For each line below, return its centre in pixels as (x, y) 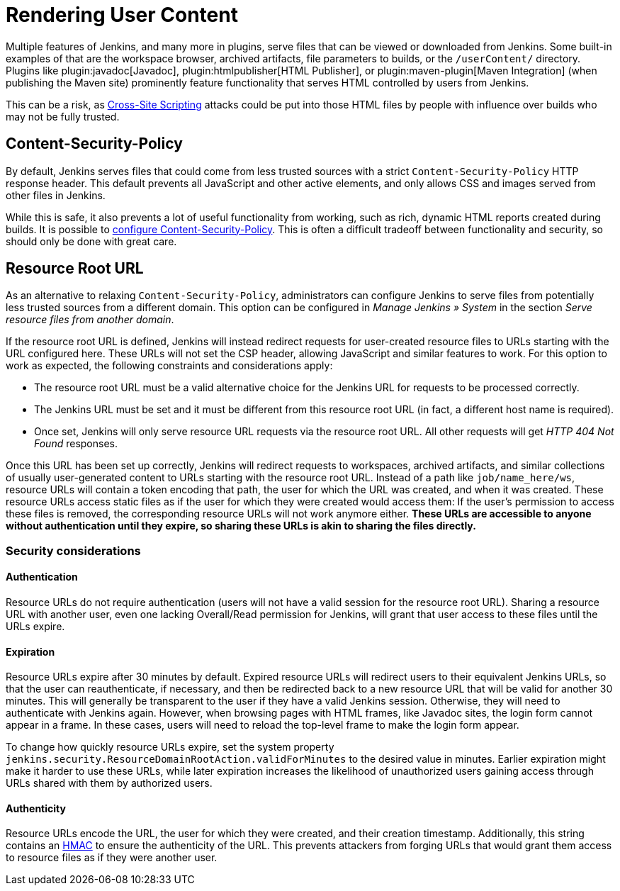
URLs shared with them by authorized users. (109, 783)
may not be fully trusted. (63, 116)
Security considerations (73, 550)
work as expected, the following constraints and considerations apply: (169, 366)
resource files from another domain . (90, 320)
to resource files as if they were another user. (112, 858)
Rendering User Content (122, 15)
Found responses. (76, 444)
